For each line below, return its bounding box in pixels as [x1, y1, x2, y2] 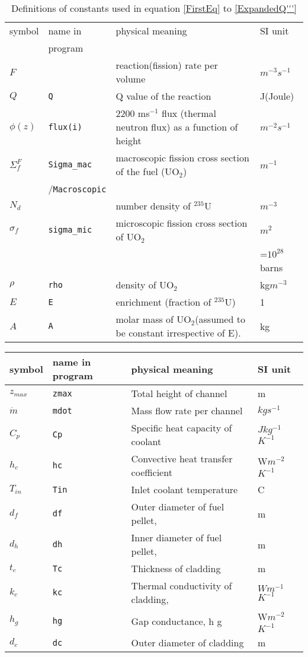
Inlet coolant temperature [131, 483, 238, 496]
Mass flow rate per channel [131, 404, 243, 417]
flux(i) [48, 122, 82, 132]
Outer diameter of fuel [131, 500, 224, 513]
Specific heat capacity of [131, 421, 232, 434]
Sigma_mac [48, 160, 92, 169]
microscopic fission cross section [115, 216, 248, 230]
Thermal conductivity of [131, 579, 232, 592]
